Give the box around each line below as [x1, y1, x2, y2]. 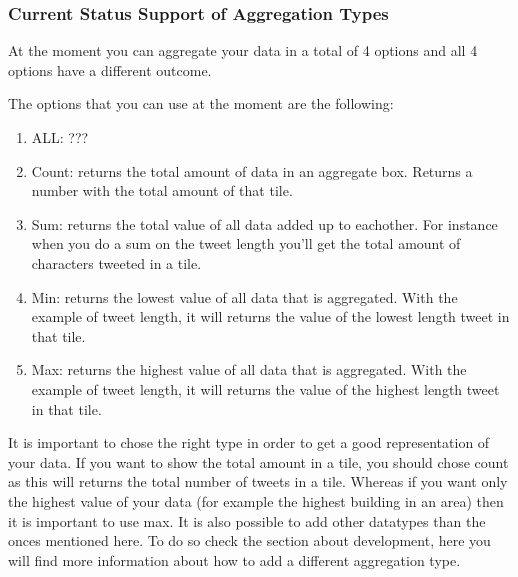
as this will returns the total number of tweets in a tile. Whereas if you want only [8, 471, 508, 492]
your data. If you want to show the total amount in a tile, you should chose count [8, 451, 509, 472]
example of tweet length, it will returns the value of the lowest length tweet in [31, 306, 510, 327]
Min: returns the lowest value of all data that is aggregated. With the [31, 286, 458, 307]
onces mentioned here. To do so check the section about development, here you [8, 530, 491, 551]
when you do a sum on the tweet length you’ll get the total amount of [31, 233, 461, 254]
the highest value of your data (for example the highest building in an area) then [8, 490, 504, 511]
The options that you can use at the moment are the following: [8, 93, 394, 114]
